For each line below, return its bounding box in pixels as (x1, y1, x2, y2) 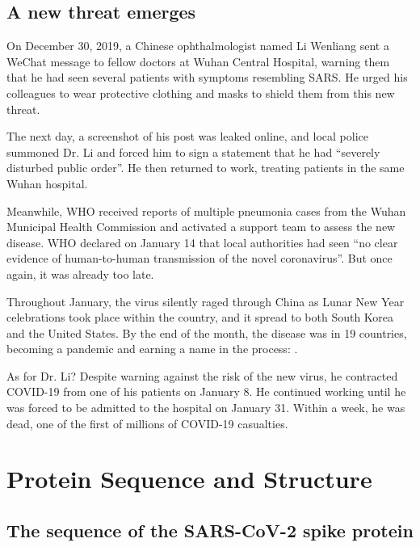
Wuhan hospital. (6, 175, 88, 191)
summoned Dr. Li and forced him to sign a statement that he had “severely (6, 143, 380, 160)
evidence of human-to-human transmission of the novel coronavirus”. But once (6, 250, 393, 267)
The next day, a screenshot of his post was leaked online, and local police (6, 128, 369, 145)
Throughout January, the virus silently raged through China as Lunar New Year (6, 292, 405, 309)
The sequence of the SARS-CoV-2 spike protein (6, 518, 414, 543)
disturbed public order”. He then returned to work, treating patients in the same (6, 159, 405, 176)
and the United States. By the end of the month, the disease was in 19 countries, (6, 324, 407, 341)
